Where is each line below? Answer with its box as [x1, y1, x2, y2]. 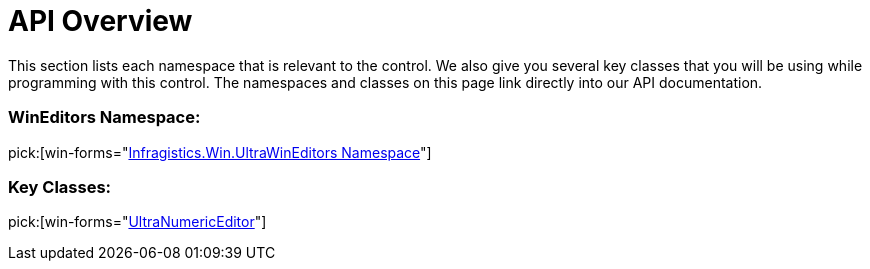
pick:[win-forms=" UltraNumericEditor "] [8, 213, 267, 231]
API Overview [8, 4, 193, 38]
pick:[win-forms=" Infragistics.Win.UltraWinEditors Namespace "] [8, 143, 432, 161]
